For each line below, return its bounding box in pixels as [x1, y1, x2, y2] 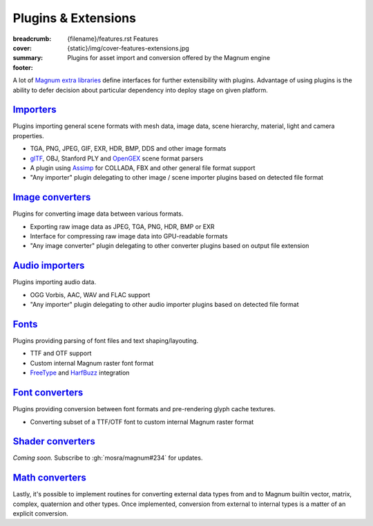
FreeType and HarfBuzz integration [30, 368, 130, 377]
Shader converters [12, 435, 96, 447]
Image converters [12, 191, 91, 203]
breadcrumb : [12, 35, 52, 43]
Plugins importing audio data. [12, 278, 97, 286]
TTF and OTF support [30, 349, 92, 357]
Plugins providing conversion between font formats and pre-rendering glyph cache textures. [12, 405, 276, 413]
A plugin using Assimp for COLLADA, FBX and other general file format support [30, 163, 256, 172]
